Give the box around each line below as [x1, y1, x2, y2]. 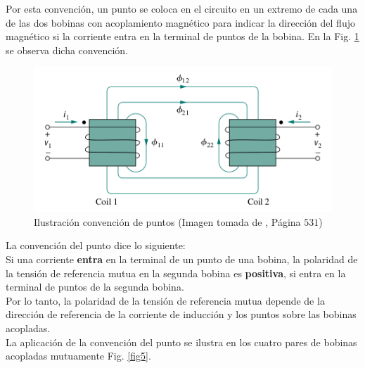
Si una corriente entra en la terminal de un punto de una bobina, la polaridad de [6, 252, 358, 267]
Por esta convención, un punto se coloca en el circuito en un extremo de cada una [6, 1, 358, 15]
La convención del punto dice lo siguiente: [6, 238, 186, 253]
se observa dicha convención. [6, 42, 129, 57]
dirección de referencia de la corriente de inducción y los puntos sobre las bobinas [6, 307, 357, 322]
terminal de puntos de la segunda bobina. [6, 279, 184, 294]
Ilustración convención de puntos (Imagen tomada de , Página [34, 214, 301, 229]
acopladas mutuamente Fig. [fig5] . [6, 348, 151, 363]
